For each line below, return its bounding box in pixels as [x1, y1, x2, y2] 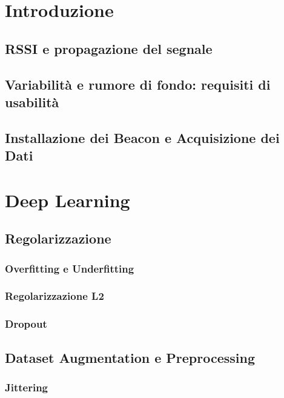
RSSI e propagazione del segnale [5, 39, 213, 58]
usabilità [5, 92, 59, 111]
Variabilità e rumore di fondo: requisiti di [5, 75, 271, 93]
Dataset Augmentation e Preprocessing [5, 348, 255, 366]
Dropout [5, 316, 47, 331]
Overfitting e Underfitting [5, 260, 134, 276]
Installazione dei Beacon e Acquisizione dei [5, 128, 280, 147]
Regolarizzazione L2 [5, 288, 104, 303]
